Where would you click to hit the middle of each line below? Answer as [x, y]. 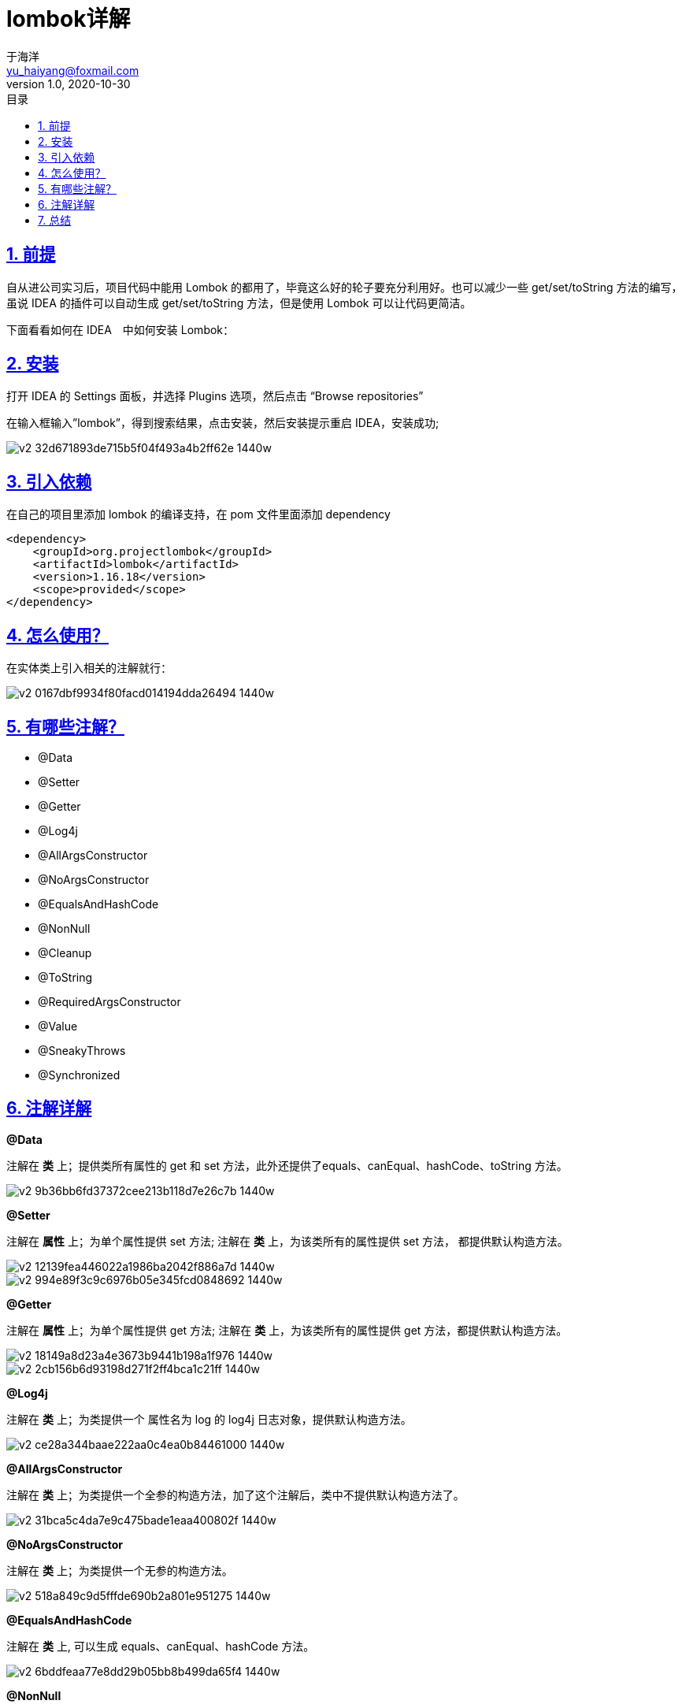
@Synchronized [79, 1075]
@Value [58, 1026]
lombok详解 [69, 19]
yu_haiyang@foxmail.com [73, 70]
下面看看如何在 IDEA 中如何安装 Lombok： [120, 329]
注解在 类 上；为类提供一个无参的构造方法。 [120, 1570]
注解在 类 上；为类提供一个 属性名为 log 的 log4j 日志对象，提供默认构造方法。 [209, 1419]
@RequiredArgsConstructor [109, 1001]
